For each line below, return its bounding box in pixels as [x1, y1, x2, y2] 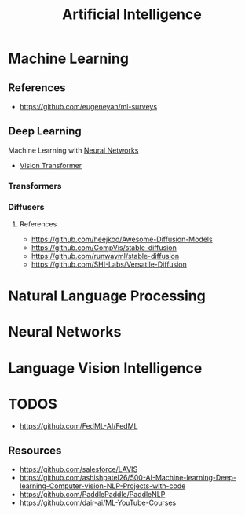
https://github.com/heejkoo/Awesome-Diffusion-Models [31, 234, 214, 245]
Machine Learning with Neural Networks [8, 145, 139, 155]
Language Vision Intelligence [8, 359, 203, 377]
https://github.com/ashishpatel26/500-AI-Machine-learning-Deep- [19, 473, 237, 483]
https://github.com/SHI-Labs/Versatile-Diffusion [31, 259, 187, 269]
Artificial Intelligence [62, 6, 202, 24]
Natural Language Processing [8, 287, 206, 305]
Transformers [8, 180, 62, 191]
